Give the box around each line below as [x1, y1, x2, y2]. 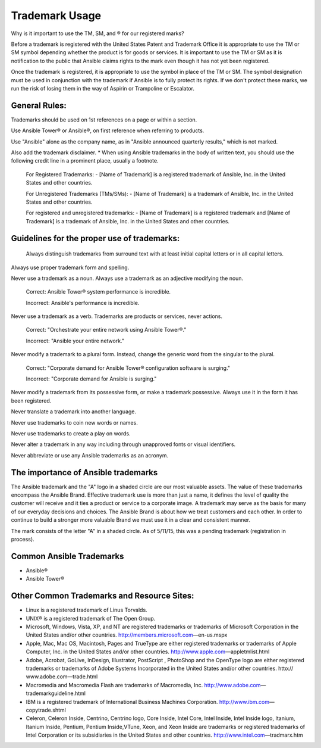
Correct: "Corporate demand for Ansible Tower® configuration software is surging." [26, 364, 231, 372]
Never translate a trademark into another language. [11, 408, 137, 415]
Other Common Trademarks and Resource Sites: [11, 591, 194, 601]
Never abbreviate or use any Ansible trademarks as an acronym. [11, 451, 169, 459]
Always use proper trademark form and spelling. [11, 264, 130, 271]
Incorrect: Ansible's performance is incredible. [26, 299, 140, 306]
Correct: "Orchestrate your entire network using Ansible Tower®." [26, 326, 187, 334]
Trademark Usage [11, 9, 102, 22]
